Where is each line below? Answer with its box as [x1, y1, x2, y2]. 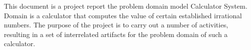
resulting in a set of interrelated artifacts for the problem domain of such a [4, 29, 228, 39]
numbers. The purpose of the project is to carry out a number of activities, [4, 20, 229, 30]
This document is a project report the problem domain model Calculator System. [4, 1, 248, 11]
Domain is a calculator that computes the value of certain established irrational [4, 10, 242, 20]
